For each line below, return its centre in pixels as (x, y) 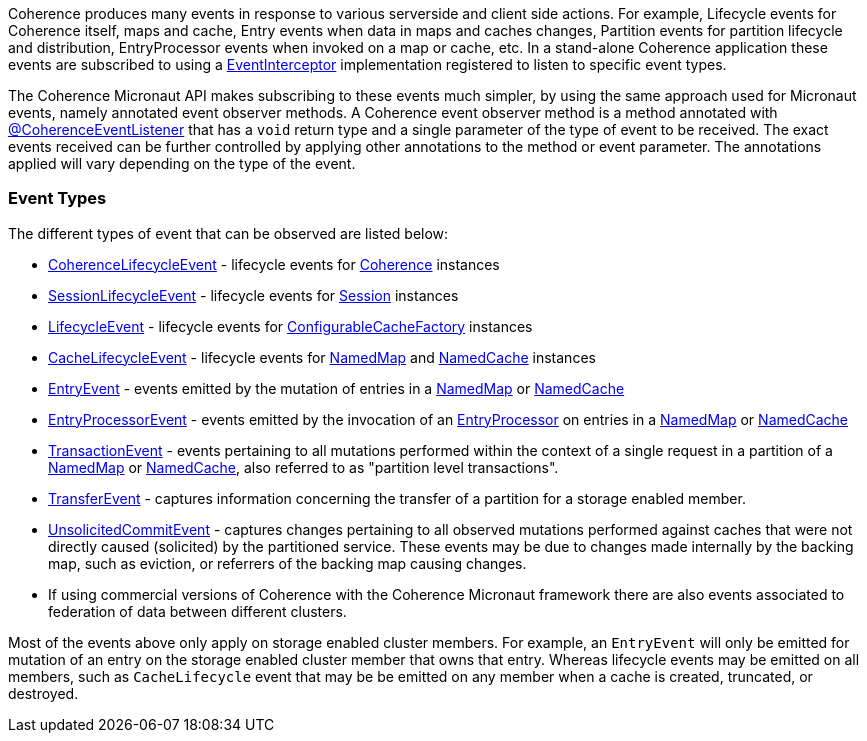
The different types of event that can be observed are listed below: (228, 233)
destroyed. (43, 693)
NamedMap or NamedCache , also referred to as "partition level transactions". (303, 467)
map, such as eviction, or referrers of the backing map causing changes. (287, 563)
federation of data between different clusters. (197, 611)
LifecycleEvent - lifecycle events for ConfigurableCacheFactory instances (290, 326)
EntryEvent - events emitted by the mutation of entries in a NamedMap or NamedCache (336, 388)
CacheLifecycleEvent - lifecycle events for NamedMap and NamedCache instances (322, 357)
